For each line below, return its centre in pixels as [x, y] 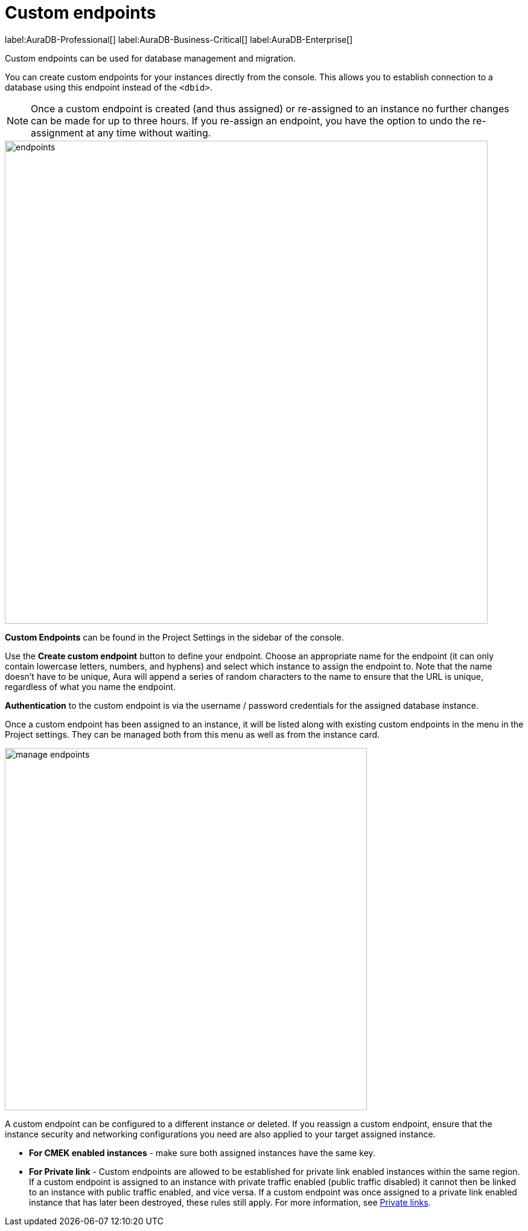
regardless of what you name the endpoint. [91, 686]
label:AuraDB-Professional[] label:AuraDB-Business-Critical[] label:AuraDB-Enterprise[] [179, 39]
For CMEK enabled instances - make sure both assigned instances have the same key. [202, 1153]
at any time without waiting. [148, 133]
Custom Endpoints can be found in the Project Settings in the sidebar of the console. [174, 637]
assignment [57, 133]
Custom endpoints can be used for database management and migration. [150, 58]
